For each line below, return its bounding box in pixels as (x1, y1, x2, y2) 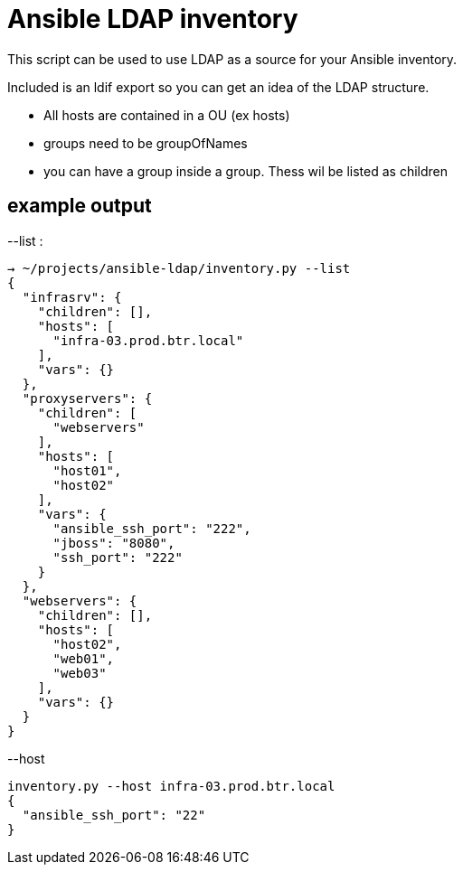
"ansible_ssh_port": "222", (52, 520, 251, 536)
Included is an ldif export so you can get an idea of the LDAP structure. (7, 79, 430, 95)
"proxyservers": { (22, 390, 153, 406)
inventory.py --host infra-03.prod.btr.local (7, 778, 335, 793)
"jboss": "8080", (52, 535, 175, 550)
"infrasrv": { (22, 289, 122, 305)
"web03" (52, 665, 107, 680)
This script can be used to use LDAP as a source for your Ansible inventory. (7, 51, 458, 67)
